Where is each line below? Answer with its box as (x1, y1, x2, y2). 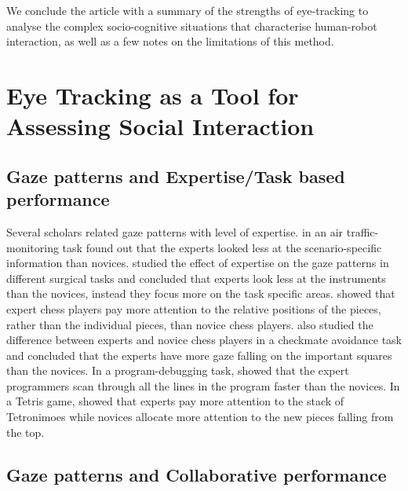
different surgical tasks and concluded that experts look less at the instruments (6, 269, 386, 286)
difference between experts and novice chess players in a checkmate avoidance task (6, 332, 403, 348)
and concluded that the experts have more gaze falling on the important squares (6, 346, 392, 363)
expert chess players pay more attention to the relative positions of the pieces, (6, 300, 381, 317)
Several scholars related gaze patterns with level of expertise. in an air (6, 223, 344, 240)
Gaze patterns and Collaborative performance (6, 462, 387, 486)
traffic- (346, 223, 379, 240)
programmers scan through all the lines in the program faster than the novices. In (6, 377, 400, 394)
